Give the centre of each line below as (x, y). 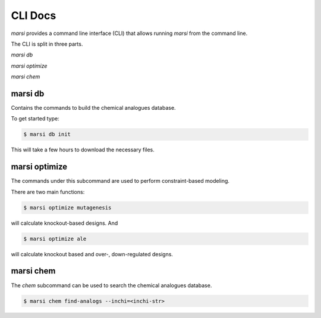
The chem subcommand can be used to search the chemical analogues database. (111, 285)
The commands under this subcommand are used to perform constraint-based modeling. (120, 181)
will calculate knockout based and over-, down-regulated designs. (92, 254)
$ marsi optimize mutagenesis (67, 207)
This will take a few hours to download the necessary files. (83, 150)
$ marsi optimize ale (55, 238)
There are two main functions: (48, 192)
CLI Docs (34, 15)
